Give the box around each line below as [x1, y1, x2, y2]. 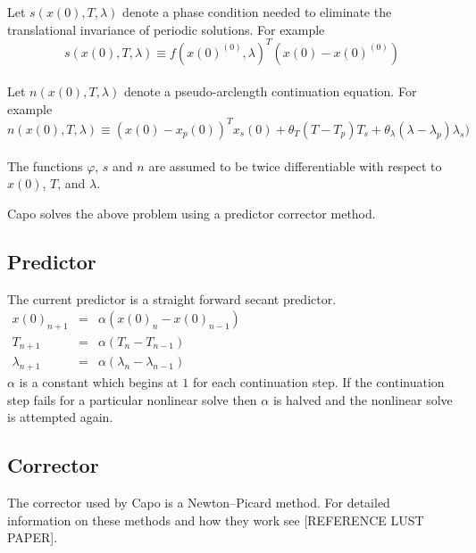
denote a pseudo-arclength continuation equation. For [123, 82, 417, 101]
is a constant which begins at [19, 373, 179, 392]
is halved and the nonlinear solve [272, 390, 453, 409]
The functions [7, 156, 83, 175]
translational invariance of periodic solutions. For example [7, 20, 325, 38]
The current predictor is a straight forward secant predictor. [7, 289, 337, 308]
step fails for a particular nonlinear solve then [7, 390, 257, 409]
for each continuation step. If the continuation [192, 373, 445, 392]
